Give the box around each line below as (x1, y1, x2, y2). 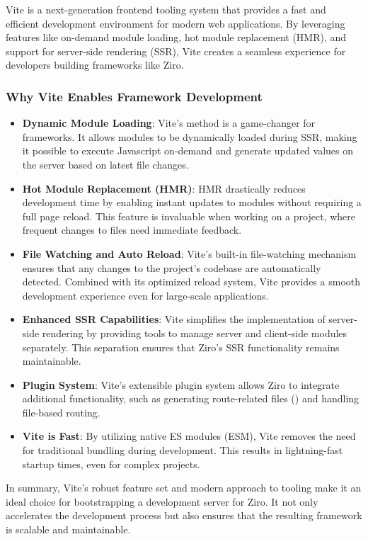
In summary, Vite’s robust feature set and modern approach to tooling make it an (6, 480, 362, 495)
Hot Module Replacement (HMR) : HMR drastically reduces (22, 181, 306, 195)
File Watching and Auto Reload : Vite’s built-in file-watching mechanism (22, 246, 357, 261)
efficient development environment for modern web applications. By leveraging (6, 16, 345, 30)
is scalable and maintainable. (6, 522, 131, 537)
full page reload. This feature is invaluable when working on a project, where (22, 208, 355, 223)
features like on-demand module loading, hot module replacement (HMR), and (6, 30, 347, 45)
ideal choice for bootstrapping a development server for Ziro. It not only (6, 494, 318, 509)
